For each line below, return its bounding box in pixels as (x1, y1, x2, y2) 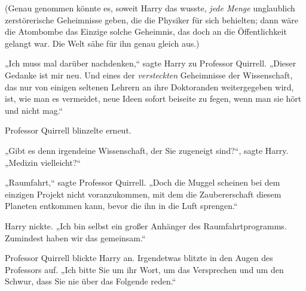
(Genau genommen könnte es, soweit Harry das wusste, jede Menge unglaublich (5, 2, 295, 14)
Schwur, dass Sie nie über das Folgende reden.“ (5, 275, 176, 287)
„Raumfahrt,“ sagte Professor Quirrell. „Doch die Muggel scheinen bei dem (5, 176, 280, 189)
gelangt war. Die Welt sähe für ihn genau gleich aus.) (5, 37, 200, 49)
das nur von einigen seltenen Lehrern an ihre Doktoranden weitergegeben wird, (5, 80, 294, 93)
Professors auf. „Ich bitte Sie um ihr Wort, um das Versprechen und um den (5, 263, 284, 275)
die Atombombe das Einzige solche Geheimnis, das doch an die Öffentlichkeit (5, 25, 287, 38)
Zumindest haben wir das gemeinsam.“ (5, 231, 146, 244)
